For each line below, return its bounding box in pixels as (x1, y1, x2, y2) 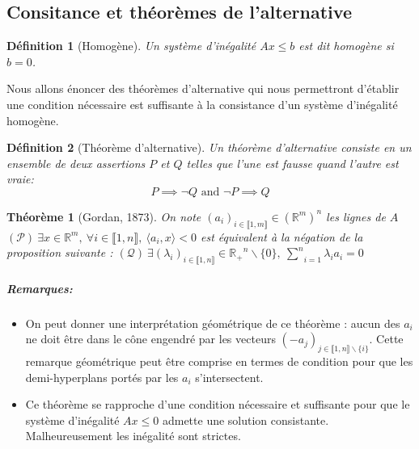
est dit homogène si (298, 37, 394, 54)
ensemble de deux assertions (6, 154, 146, 171)
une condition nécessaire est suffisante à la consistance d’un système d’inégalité (6, 95, 398, 112)
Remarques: (6, 279, 73, 296)
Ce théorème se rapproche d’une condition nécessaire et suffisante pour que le (25, 396, 410, 413)
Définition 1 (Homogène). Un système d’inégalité (6, 37, 256, 54)
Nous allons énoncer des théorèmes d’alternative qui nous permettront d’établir (6, 80, 400, 97)
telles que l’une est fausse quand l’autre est (186, 154, 399, 171)
